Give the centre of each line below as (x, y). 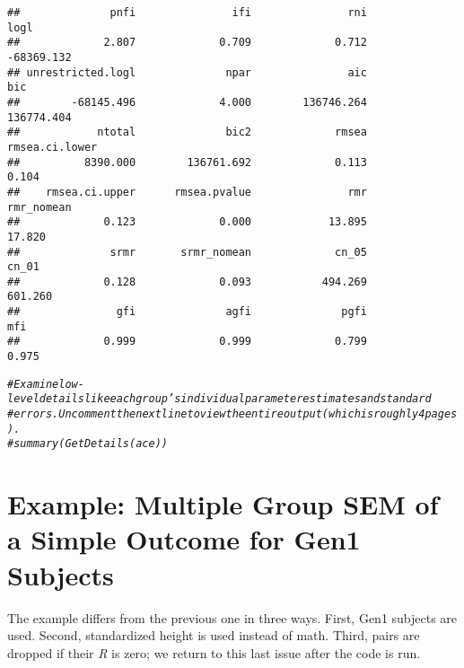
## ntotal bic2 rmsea (187, 132)
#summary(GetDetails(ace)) (88, 444)
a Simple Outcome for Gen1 (184, 539)
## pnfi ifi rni (187, 13)
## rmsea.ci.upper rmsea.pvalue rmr (187, 192)
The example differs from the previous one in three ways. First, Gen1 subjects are (232, 617)
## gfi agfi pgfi (187, 312)
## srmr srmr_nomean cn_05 (187, 252)
